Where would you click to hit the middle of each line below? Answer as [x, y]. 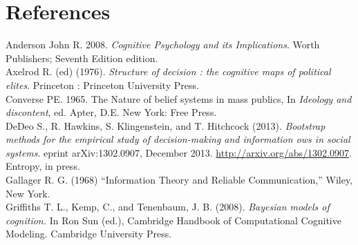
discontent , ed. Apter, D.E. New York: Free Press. [111, 112]
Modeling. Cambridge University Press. [89, 234]
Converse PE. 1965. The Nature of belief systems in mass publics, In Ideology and [179, 98]
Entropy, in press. [43, 166]
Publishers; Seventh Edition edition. [82, 58]
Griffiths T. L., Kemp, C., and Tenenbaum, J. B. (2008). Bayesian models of [168, 207]
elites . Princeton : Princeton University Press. [102, 85]
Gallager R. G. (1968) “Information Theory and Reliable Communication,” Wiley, [179, 180]
